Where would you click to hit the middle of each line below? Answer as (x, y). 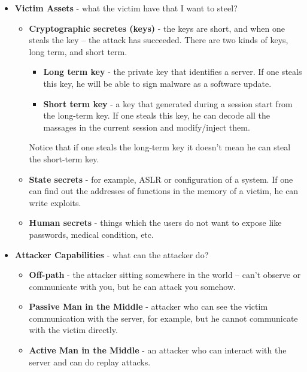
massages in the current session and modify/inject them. (147, 127)
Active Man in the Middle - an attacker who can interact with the (158, 350)
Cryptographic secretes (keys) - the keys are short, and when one (157, 28)
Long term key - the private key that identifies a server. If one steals (173, 72)
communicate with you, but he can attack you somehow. (132, 286)
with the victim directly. (73, 330)
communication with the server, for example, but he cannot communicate (163, 318)
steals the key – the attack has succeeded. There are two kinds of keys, (159, 40)
